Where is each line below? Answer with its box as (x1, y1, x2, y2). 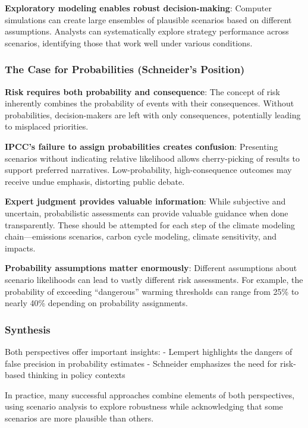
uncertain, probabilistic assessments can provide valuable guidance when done (5, 206, 288, 219)
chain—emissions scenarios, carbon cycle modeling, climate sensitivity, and (5, 230, 277, 243)
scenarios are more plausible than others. (5, 411, 154, 424)
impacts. (5, 241, 36, 254)
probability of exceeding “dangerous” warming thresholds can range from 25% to (5, 285, 299, 297)
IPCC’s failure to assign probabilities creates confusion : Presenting (5, 140, 278, 152)
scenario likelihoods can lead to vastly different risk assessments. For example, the (5, 273, 303, 285)
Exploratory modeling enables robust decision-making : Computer (5, 2, 272, 14)
